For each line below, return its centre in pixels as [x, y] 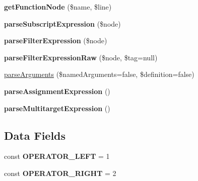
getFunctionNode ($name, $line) [58, 7]
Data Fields [35, 135]
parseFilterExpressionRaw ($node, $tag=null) [81, 57]
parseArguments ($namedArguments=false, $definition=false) [99, 74]
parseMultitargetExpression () [57, 108]
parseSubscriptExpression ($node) [62, 23]
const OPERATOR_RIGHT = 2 [60, 173]
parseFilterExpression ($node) [56, 40]
